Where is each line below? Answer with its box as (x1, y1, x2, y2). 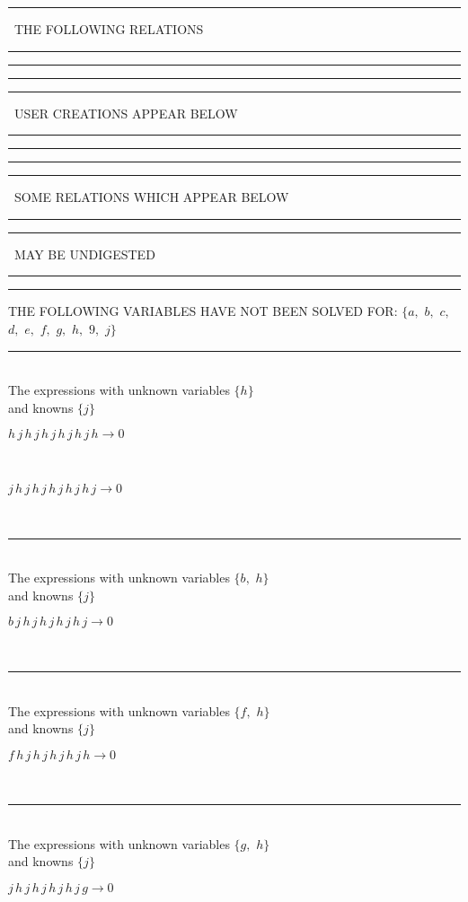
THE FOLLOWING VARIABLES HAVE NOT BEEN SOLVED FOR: (8, 302, 398, 320)
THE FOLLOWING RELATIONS (13, 20, 204, 38)
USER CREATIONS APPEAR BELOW (13, 103, 238, 122)
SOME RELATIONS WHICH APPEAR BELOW (13, 188, 289, 206)
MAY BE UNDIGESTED (13, 244, 155, 263)
